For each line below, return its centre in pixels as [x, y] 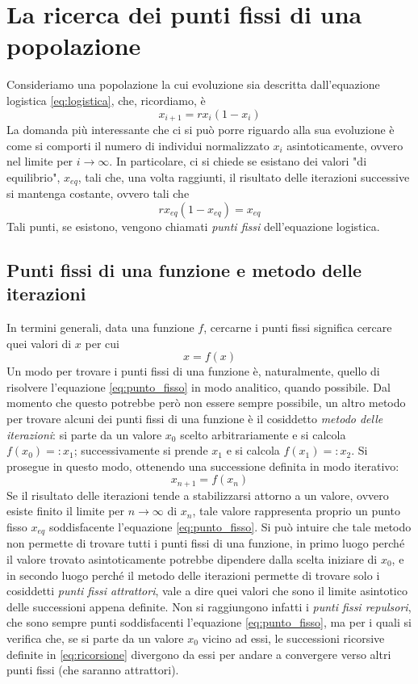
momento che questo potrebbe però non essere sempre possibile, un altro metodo [206, 403]
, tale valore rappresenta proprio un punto [296, 511]
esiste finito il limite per [66, 511]
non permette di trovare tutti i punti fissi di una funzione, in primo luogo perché [206, 543]
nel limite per [40, 161]
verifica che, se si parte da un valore [95, 638]
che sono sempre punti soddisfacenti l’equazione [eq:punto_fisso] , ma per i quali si [209, 622]
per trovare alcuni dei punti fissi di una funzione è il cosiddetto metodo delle [195, 418]
